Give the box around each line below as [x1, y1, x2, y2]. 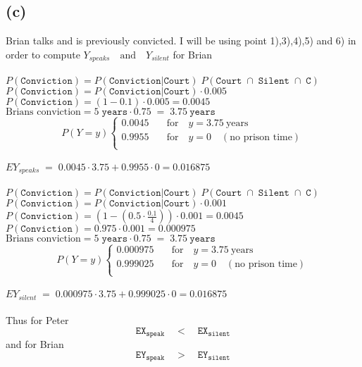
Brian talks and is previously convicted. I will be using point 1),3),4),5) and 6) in [6, 33, 356, 48]
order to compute [6, 46, 80, 61]
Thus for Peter [6, 313, 69, 328]
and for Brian [6, 337, 64, 352]
